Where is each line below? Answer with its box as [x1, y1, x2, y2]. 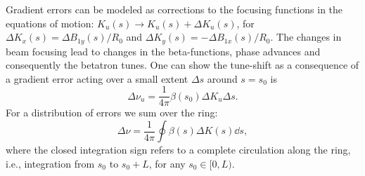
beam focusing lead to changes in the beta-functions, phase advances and [6, 43, 321, 58]
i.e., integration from [6, 156, 95, 170]
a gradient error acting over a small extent [6, 71, 188, 86]
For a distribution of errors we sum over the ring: [6, 105, 218, 120]
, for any [148, 156, 186, 170]
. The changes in [270, 29, 342, 44]
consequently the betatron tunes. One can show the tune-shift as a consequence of [6, 57, 359, 72]
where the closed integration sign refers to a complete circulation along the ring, [6, 142, 351, 157]
